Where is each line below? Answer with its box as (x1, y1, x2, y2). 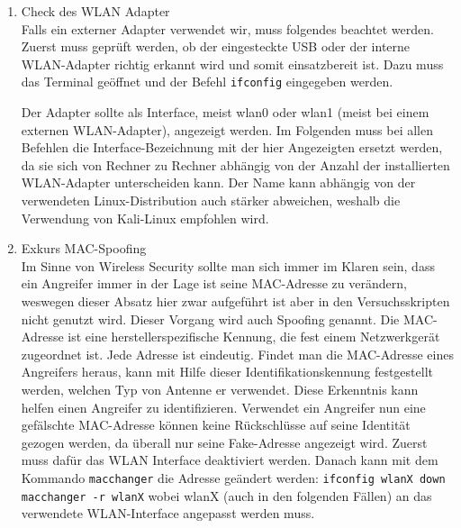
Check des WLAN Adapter (21, 2, 170, 20)
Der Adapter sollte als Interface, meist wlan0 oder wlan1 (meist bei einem (21, 103, 429, 122)
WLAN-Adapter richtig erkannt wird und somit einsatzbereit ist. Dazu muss (21, 54, 444, 73)
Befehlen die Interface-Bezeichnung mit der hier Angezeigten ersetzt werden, (21, 138, 443, 157)
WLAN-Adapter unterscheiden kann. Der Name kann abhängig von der (21, 173, 416, 192)
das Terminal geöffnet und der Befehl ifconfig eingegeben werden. (21, 72, 393, 91)
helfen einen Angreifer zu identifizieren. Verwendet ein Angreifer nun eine (21, 397, 426, 416)
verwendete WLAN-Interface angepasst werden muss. (21, 504, 315, 523)
